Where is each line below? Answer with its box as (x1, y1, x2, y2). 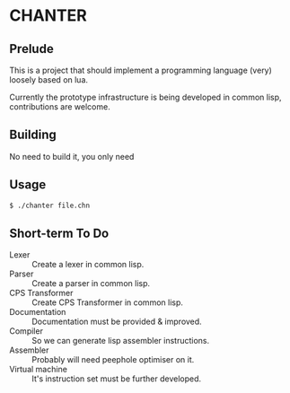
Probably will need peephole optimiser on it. (31, 354, 195, 365)
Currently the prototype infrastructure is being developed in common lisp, (9, 92, 282, 102)
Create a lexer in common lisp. (31, 259, 145, 270)
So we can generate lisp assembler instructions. (31, 336, 209, 346)
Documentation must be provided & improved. (31, 316, 202, 327)
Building (9, 127, 57, 143)
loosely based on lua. (9, 74, 88, 85)
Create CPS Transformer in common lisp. (31, 297, 184, 308)
